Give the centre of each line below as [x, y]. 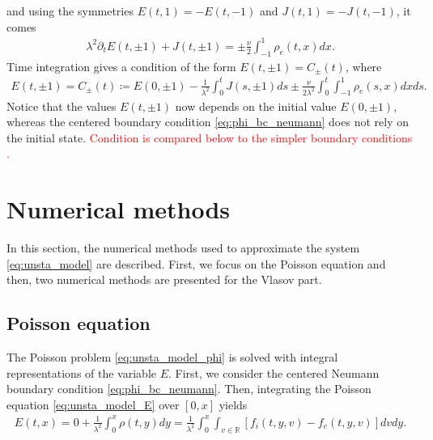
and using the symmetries [70, 11]
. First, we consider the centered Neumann [274, 372]
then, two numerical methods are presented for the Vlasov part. [164, 279]
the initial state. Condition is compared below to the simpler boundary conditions [210, 137]
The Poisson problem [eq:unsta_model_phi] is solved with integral [172, 357]
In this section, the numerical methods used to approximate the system [183, 248]
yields [233, 404]
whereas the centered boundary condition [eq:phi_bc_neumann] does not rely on [208, 122]
